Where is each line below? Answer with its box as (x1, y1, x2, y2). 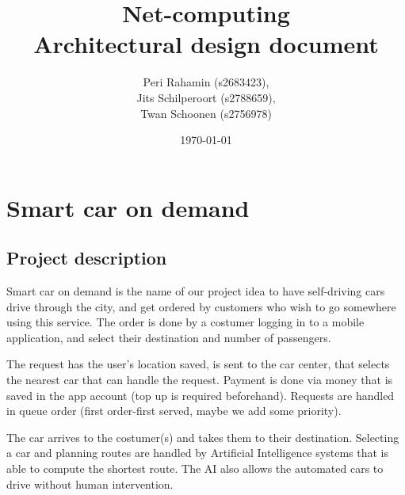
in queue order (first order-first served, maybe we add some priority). (6, 402, 342, 419)
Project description (6, 246, 167, 270)
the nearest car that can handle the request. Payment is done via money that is (6, 371, 393, 388)
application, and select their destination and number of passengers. (6, 329, 331, 345)
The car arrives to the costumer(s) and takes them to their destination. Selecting (6, 428, 399, 445)
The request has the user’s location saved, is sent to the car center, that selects (6, 356, 390, 372)
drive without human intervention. (6, 475, 174, 492)
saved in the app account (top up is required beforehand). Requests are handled (6, 386, 395, 403)
